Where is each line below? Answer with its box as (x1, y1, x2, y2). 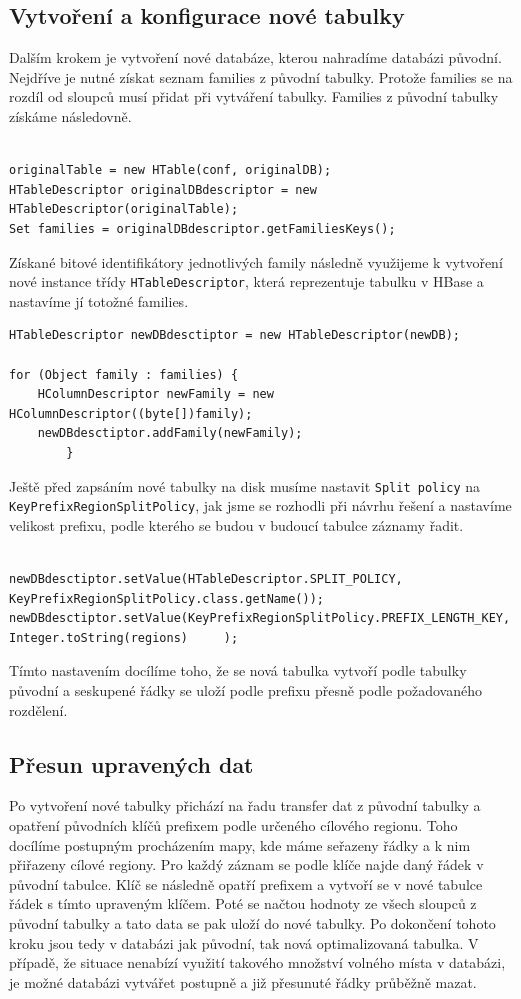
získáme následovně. (9, 105, 132, 126)
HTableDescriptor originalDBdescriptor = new (9, 182, 317, 197)
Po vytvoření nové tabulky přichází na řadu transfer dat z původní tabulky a (9, 795, 481, 816)
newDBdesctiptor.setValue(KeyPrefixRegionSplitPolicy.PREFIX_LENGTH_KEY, (9, 611, 511, 626)
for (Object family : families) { (9, 367, 239, 382)
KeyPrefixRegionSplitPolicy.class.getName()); (9, 591, 324, 606)
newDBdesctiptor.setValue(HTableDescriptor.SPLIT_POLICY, (9, 572, 403, 587)
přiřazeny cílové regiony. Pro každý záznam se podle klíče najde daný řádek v (9, 854, 484, 875)
